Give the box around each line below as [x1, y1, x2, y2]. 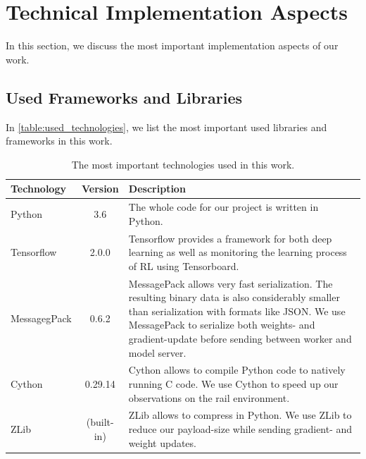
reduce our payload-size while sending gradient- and [128, 422, 353, 436]
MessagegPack [11, 310, 72, 325]
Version [81, 181, 119, 196]
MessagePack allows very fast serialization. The [128, 276, 333, 290]
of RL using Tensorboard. [128, 258, 239, 273]
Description [128, 181, 186, 196]
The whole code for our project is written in [128, 200, 319, 214]
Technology [11, 181, 66, 196]
